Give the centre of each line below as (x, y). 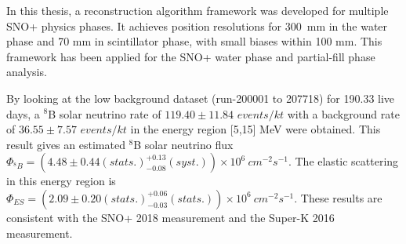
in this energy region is (61, 181)
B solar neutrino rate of (105, 113)
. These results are (338, 197)
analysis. (27, 72)
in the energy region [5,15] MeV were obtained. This (256, 129)
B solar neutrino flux (183, 144)
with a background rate (343, 113)
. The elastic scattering (343, 161)
